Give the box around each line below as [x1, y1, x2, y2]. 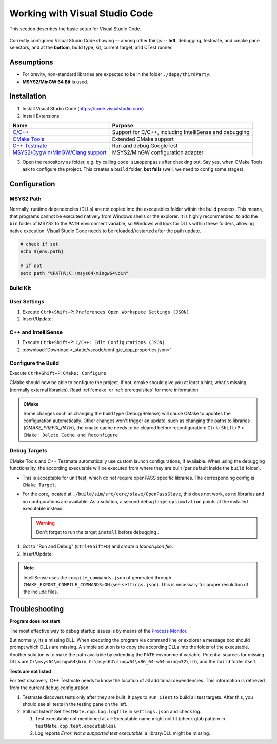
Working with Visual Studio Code [9, 8, 153, 19]
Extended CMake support [112, 136, 174, 143]
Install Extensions [22, 112, 60, 119]
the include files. [23, 588, 58, 595]
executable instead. [22, 506, 64, 512]
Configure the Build [9, 359, 59, 367]
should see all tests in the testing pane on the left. [22, 701, 128, 708]
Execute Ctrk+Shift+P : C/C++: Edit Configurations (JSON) [22, 339, 165, 346]
